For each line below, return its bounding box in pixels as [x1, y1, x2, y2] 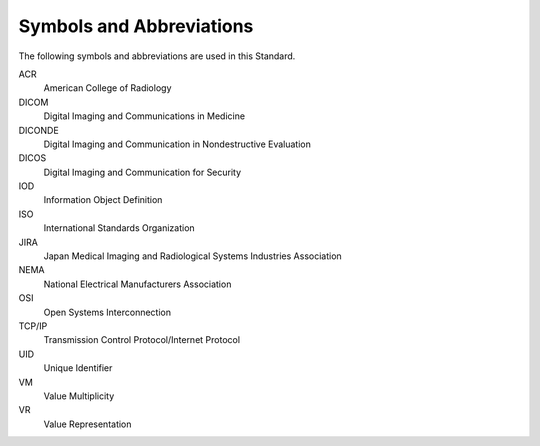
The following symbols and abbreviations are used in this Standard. [18, 50, 296, 62]
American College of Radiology [43, 82, 172, 94]
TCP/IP [18, 320, 48, 332]
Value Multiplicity [43, 390, 115, 402]
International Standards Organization [43, 222, 195, 234]
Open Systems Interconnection [43, 306, 172, 318]
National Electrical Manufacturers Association [43, 278, 232, 290]
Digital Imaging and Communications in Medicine [43, 110, 245, 122]
